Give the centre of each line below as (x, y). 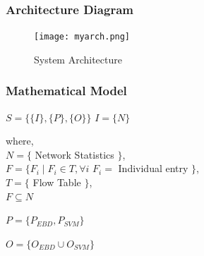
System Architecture (78, 59)
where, (20, 141)
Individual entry (153, 168)
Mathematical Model (66, 91)
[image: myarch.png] (82, 37)
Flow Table (57, 182)
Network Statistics (74, 154)
